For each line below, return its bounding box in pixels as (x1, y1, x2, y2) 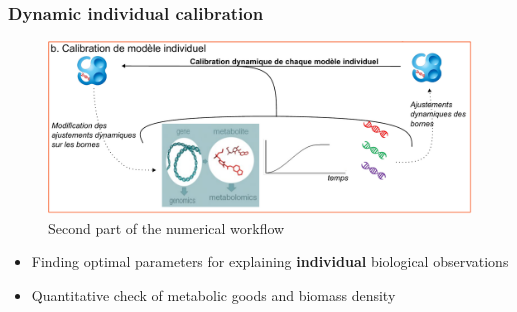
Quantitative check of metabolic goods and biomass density (31, 285, 396, 306)
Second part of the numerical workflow (48, 217, 285, 238)
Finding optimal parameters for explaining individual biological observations (31, 251, 509, 272)
